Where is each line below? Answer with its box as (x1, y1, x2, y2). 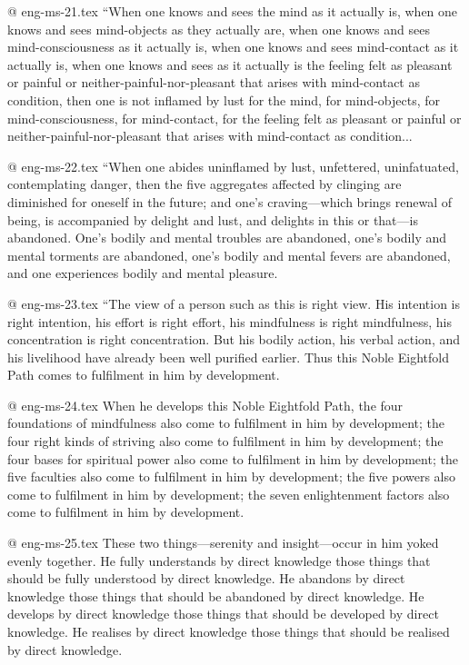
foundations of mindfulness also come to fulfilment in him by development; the (7, 413, 444, 432)
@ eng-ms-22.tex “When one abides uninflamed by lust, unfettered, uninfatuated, (7, 156, 459, 175)
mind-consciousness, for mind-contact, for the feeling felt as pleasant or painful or (7, 108, 462, 127)
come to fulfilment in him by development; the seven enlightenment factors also (7, 484, 450, 503)
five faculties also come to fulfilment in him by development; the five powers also (7, 467, 456, 486)
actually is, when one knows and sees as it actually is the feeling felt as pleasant (7, 55, 453, 74)
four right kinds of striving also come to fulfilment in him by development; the (7, 432, 444, 451)
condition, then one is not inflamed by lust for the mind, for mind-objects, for (7, 90, 441, 109)
